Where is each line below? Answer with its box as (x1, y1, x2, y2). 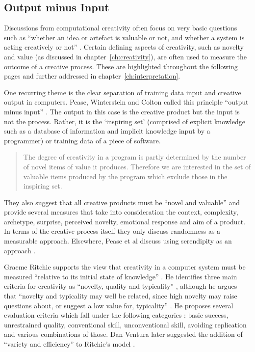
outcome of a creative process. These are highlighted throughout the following (4, 61, 238, 71)
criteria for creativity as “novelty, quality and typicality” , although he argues (4, 281, 237, 291)
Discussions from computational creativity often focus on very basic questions (4, 23, 237, 33)
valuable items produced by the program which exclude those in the (23, 171, 228, 181)
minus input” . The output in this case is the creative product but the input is (4, 106, 240, 116)
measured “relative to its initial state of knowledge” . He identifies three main (4, 271, 237, 281)
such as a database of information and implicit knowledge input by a (4, 126, 210, 136)
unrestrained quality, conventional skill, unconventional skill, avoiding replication (4, 319, 247, 329)
